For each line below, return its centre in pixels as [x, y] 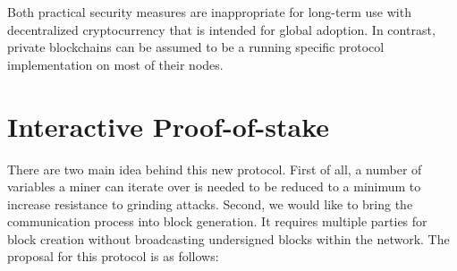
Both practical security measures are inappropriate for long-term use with [209, 12]
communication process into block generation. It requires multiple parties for [217, 221]
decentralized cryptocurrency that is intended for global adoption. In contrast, [221, 29]
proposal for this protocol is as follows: [113, 256]
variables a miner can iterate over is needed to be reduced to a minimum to [214, 186]
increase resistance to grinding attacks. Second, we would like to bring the [210, 203]
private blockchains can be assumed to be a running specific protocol [196, 47]
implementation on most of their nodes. [115, 64]
